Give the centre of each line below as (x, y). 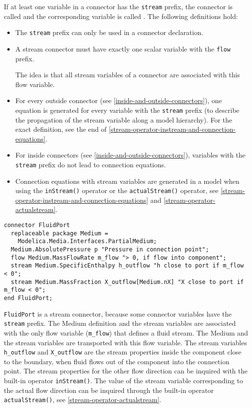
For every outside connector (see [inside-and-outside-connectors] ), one (118, 100)
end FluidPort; (28, 298)
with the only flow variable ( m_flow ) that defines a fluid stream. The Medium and (126, 332)
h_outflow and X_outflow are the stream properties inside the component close (123, 352)
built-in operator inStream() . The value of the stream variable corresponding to (124, 381)
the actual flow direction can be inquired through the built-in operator (109, 390)
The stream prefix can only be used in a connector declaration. (109, 32)
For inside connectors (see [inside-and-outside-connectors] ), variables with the (130, 155)
